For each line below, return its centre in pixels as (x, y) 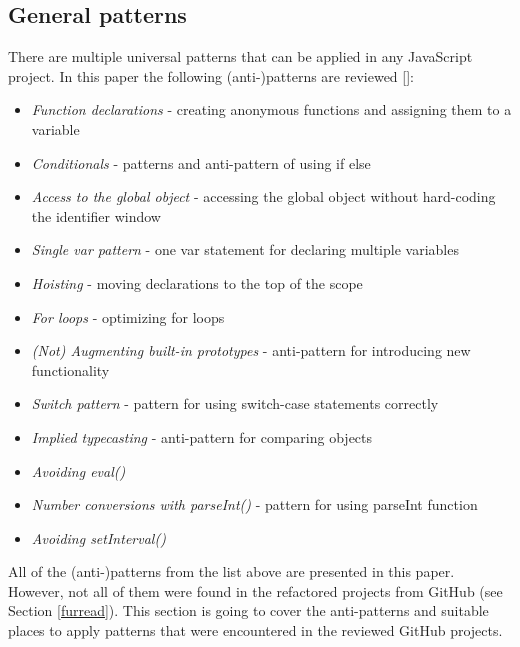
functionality (70, 369)
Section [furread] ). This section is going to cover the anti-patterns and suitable (248, 610)
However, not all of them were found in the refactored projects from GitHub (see (255, 590)
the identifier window (96, 215)
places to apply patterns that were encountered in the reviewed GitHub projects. (255, 630)
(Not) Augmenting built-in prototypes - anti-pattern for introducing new (251, 350)
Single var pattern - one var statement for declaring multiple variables (245, 249)
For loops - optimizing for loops (128, 316)
